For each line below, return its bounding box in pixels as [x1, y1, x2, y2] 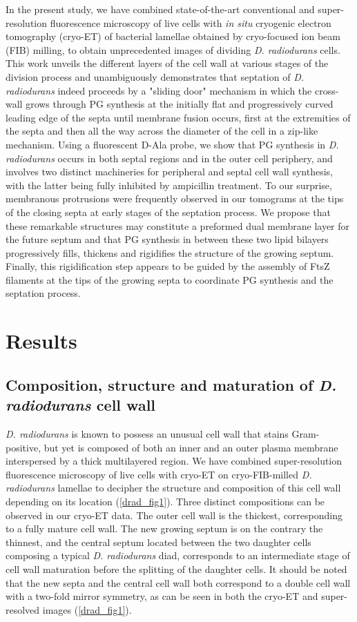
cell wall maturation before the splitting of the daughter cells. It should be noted [6, 561, 347, 576]
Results [6, 327, 77, 355]
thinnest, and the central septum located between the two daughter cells [6, 534, 311, 549]
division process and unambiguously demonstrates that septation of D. [6, 69, 305, 84]
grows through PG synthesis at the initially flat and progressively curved [26, 97, 334, 111]
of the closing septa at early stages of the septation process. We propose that [6, 204, 331, 219]
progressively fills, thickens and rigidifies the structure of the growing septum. [6, 245, 334, 260]
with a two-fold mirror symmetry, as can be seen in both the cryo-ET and [6, 589, 318, 603]
